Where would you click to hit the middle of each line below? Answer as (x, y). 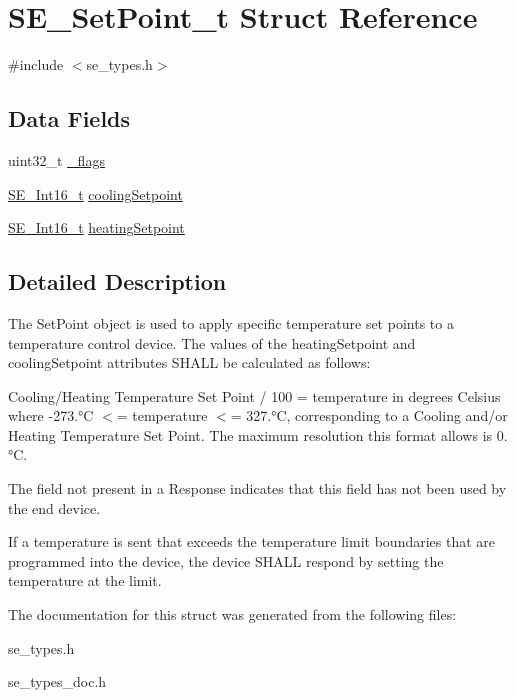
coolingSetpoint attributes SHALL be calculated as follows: (189, 362)
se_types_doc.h (57, 681)
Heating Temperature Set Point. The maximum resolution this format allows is (250, 434)
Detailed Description (117, 281)
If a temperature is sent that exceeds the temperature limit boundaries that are (252, 541)
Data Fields (69, 118)
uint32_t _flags (56, 159)
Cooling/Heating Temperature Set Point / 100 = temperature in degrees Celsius (254, 395)
